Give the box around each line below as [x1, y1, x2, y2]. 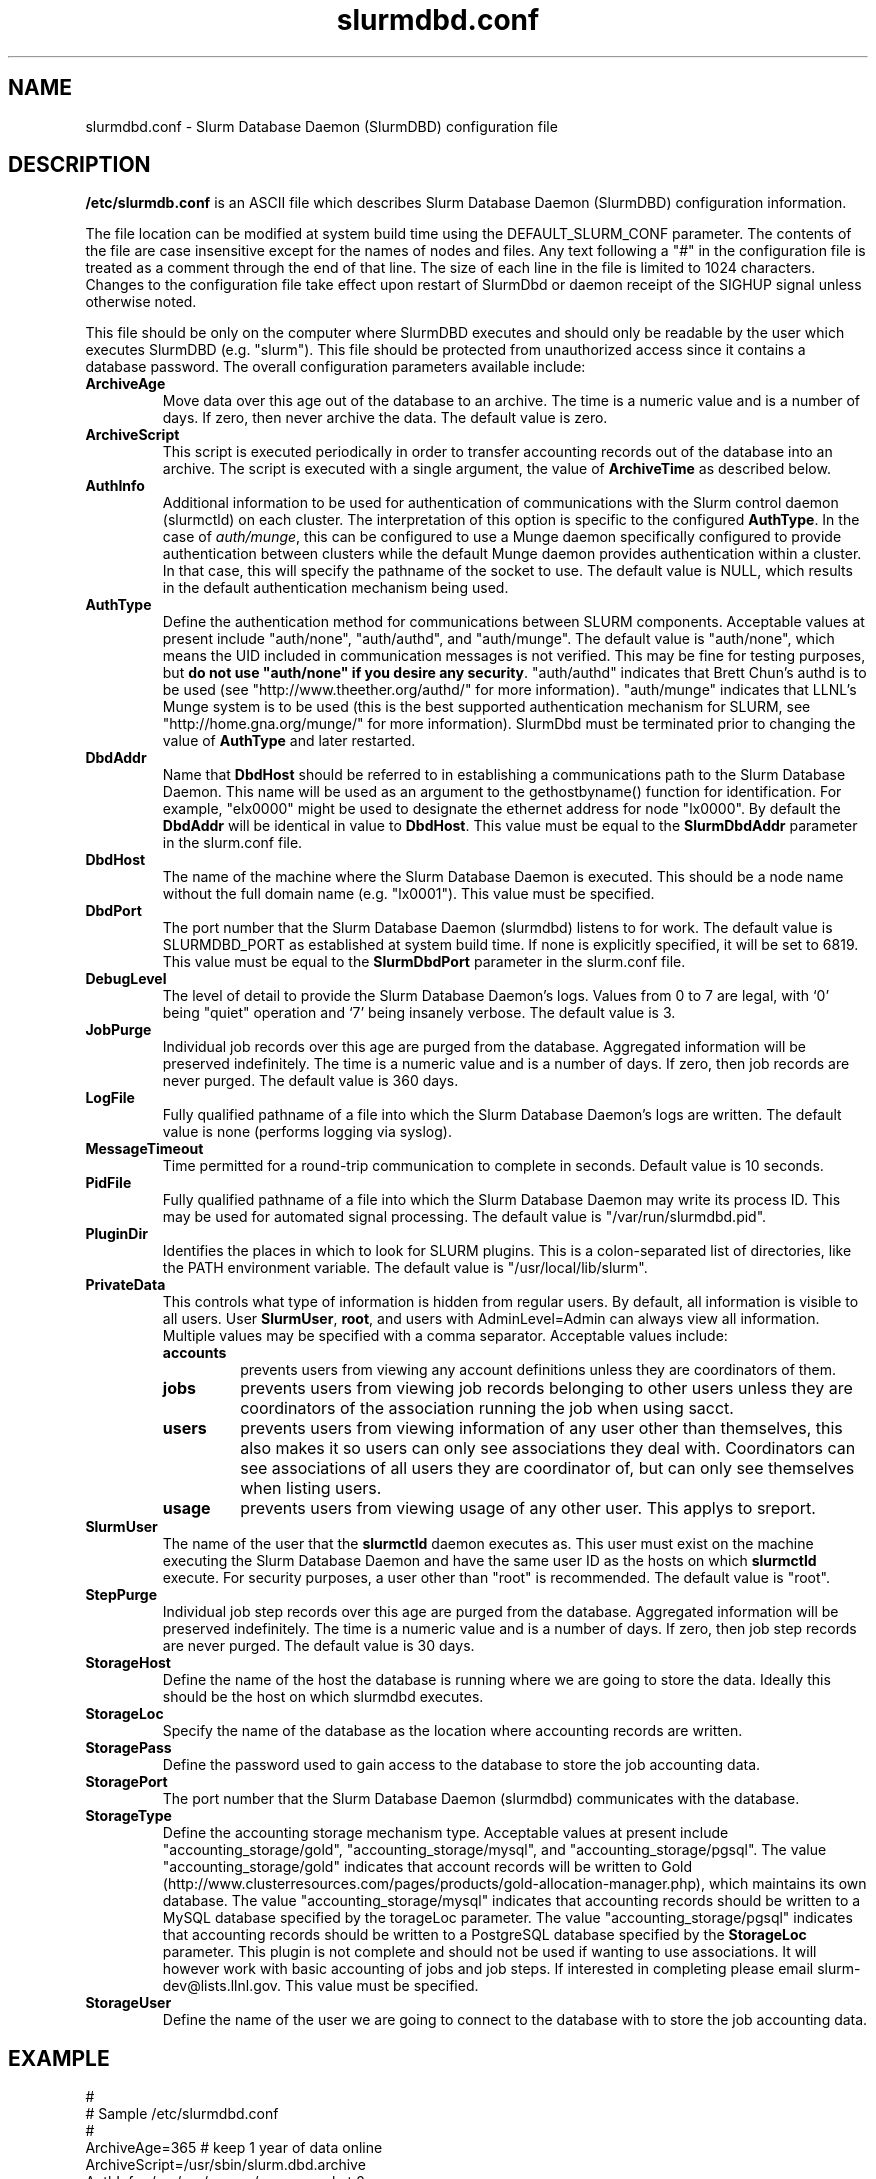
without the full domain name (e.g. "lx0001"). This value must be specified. [162, 885, 655, 903]
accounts [162, 1344, 227, 1362]
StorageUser [85, 1994, 172, 2012]
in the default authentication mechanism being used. [162, 579, 509, 597]
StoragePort [85, 1773, 168, 1791]
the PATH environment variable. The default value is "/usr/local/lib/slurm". [162, 1259, 648, 1277]
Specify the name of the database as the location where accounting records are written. [162, 1722, 743, 1740]
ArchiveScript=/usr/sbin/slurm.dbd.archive [85, 2156, 366, 2174]
